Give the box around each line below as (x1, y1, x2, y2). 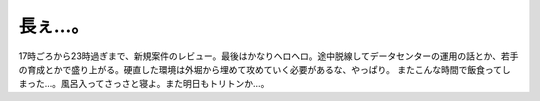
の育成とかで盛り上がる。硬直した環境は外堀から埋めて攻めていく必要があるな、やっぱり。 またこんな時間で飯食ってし (18, 63, 511, 75)
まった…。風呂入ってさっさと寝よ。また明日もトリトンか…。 (18, 78, 270, 90)
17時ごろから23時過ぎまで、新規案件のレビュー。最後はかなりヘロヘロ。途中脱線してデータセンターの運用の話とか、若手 (18, 50, 519, 62)
